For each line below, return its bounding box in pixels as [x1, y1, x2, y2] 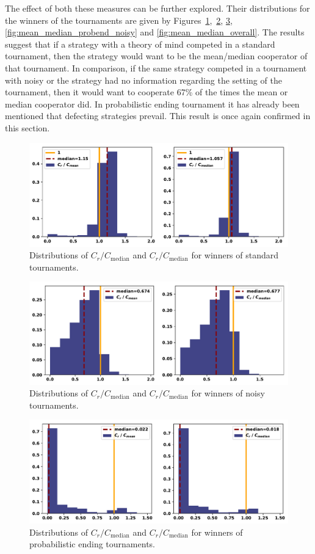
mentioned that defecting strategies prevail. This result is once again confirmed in [5, 109, 311, 122]
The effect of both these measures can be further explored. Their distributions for [5, 2, 310, 14]
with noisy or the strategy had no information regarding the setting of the [5, 73, 282, 86]
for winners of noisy [191, 387, 265, 399]
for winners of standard [191, 249, 279, 261]
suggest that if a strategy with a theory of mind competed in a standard [5, 37, 275, 50]
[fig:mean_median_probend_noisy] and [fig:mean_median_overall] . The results [5, 26, 305, 38]
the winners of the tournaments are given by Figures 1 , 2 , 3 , [5, 13, 233, 26]
